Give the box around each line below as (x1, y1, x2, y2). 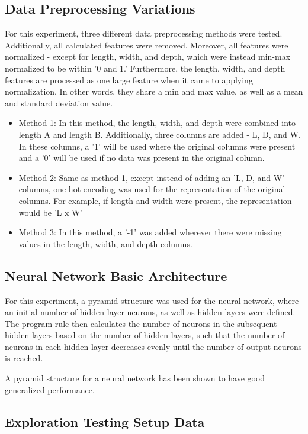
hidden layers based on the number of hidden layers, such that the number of (5, 329, 285, 341)
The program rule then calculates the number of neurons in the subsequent (5, 317, 277, 329)
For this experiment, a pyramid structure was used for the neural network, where (5, 294, 299, 306)
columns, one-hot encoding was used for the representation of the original (18, 183, 285, 195)
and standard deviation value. (5, 96, 113, 109)
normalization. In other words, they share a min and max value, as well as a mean (5, 85, 303, 98)
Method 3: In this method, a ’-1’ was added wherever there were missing (18, 226, 282, 238)
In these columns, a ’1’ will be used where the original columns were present (18, 140, 296, 152)
